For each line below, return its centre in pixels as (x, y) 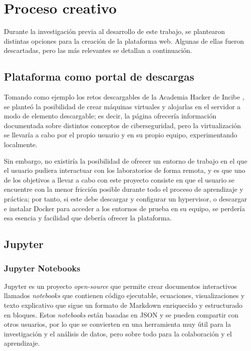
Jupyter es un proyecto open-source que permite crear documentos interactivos (120, 286)
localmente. (21, 144)
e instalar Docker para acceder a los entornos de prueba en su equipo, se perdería (125, 208)
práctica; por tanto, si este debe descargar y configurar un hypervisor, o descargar (125, 199)
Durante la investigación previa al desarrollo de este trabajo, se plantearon (115, 31)
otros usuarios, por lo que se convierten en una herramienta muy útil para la (118, 324)
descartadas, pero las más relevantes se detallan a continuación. (98, 50)
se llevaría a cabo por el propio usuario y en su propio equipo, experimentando (121, 135)
